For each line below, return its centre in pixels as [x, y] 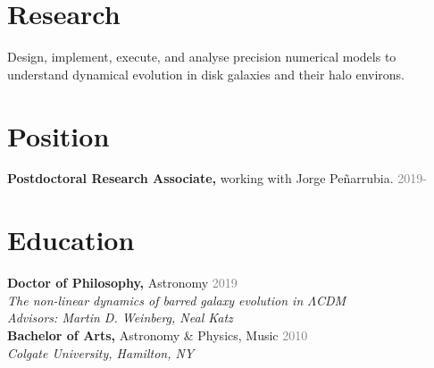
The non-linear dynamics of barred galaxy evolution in [155, 300]
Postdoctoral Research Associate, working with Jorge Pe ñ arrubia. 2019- [217, 178]
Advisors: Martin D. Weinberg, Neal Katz [120, 318]
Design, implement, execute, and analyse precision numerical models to [202, 57]
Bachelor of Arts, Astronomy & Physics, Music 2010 [158, 335]
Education [71, 240]
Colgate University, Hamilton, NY [101, 352]
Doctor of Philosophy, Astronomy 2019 [122, 283]
